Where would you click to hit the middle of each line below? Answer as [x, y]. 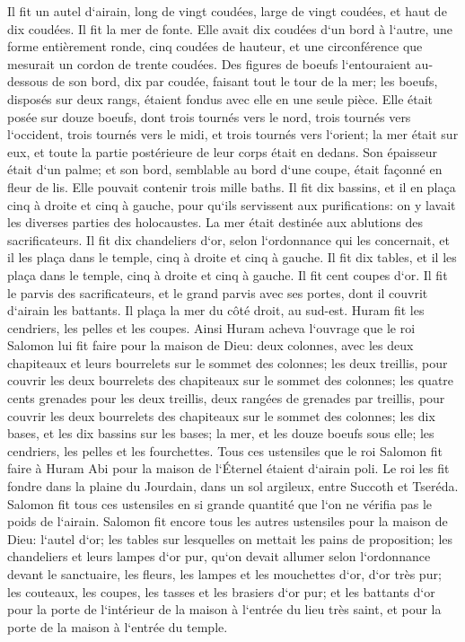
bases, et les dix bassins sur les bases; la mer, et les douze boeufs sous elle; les [221, 433]
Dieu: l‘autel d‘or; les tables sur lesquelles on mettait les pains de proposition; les [230, 538]
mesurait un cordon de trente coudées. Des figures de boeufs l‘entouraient [209, 63]
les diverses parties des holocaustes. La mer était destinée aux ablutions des [215, 222]
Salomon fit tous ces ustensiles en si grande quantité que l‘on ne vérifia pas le [220, 503]
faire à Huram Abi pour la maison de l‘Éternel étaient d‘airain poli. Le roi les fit [228, 468]
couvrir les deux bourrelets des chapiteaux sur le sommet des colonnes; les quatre [231, 380]
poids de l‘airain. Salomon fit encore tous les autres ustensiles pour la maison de [228, 521]
